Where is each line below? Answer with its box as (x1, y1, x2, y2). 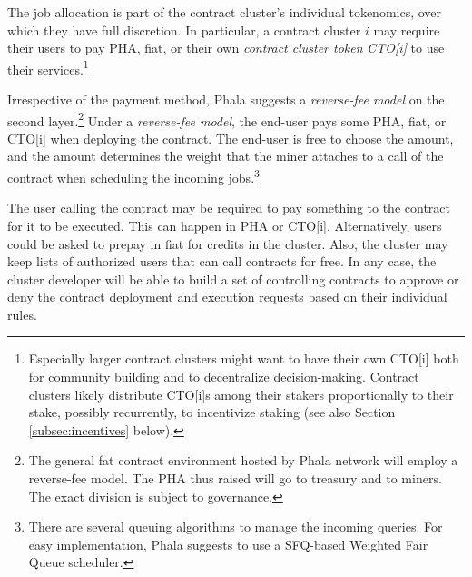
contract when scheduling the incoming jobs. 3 (7, 165, 260, 186)
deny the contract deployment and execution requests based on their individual (7, 287, 447, 306)
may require (373, 20, 440, 39)
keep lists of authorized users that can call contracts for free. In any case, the (7, 252, 437, 271)
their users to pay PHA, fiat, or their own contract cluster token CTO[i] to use (7, 38, 445, 57)
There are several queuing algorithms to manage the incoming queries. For (28, 517, 443, 536)
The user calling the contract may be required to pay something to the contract (7, 198, 450, 217)
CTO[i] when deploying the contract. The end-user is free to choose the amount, (7, 128, 454, 147)
